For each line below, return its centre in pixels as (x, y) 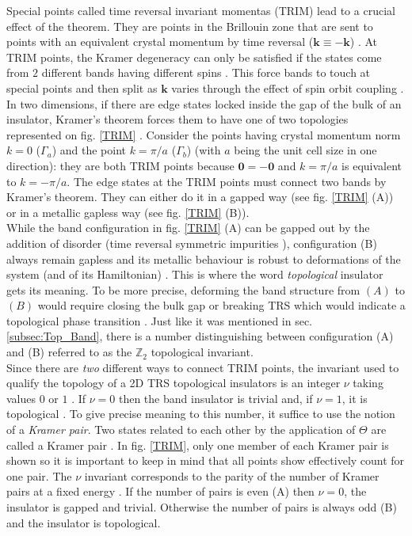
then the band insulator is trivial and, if (216, 398)
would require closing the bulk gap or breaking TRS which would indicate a (221, 305)
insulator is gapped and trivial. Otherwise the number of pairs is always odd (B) (202, 507)
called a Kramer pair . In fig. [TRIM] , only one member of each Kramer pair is (198, 445)
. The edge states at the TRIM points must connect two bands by (227, 181)
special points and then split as (82, 87)
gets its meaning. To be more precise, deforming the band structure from (183, 289)
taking (368, 383)
